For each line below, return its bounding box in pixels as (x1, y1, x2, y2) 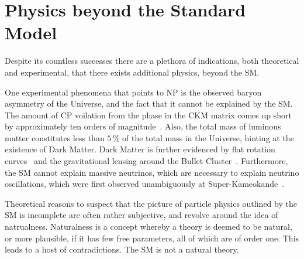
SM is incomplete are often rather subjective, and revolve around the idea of (5, 209, 278, 221)
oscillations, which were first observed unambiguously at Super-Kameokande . (5, 178, 285, 190)
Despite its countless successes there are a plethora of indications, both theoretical (5, 54, 299, 67)
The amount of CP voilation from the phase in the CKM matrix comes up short (5, 108, 292, 121)
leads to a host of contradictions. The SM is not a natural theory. (5, 243, 239, 255)
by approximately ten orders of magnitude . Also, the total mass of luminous (5, 120, 281, 132)
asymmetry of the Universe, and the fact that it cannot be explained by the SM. (5, 97, 293, 110)
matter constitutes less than (5, 131, 105, 144)
